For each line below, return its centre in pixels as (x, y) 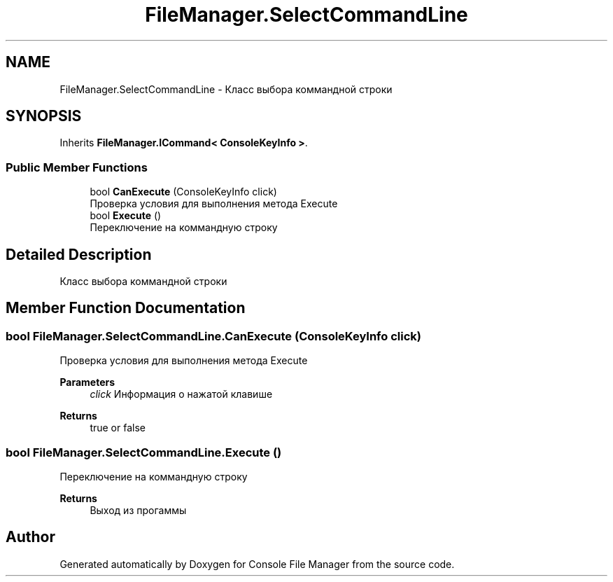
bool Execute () (126, 216)
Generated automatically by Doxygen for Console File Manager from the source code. (257, 564)
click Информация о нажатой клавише (181, 394)
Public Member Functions (77, 167)
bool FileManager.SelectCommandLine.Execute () (144, 452)
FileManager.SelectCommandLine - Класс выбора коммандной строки (226, 89)
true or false (118, 428)
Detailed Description (79, 254)
